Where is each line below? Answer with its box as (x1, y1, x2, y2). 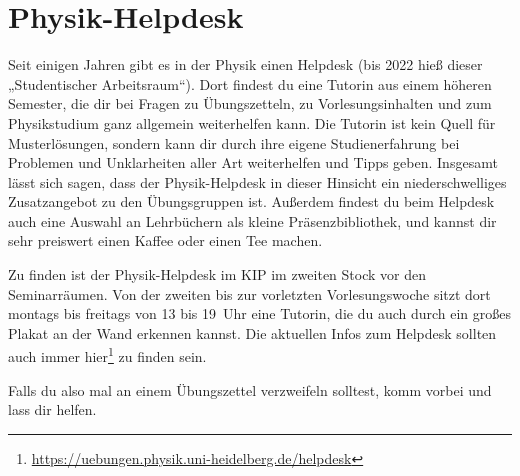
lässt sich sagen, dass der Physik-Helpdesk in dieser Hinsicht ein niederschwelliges (8, 171, 507, 192)
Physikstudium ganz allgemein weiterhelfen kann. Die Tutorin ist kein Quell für (8, 112, 496, 133)
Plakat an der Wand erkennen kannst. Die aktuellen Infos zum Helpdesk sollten (8, 322, 497, 343)
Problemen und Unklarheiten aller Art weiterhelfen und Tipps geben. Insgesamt (8, 152, 498, 173)
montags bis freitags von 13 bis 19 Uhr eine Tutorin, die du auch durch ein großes (8, 303, 512, 324)
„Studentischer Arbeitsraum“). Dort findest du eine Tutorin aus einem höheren (8, 73, 492, 94)
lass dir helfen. (8, 399, 97, 420)
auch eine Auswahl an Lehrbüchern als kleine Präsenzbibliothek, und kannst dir (8, 210, 497, 231)
